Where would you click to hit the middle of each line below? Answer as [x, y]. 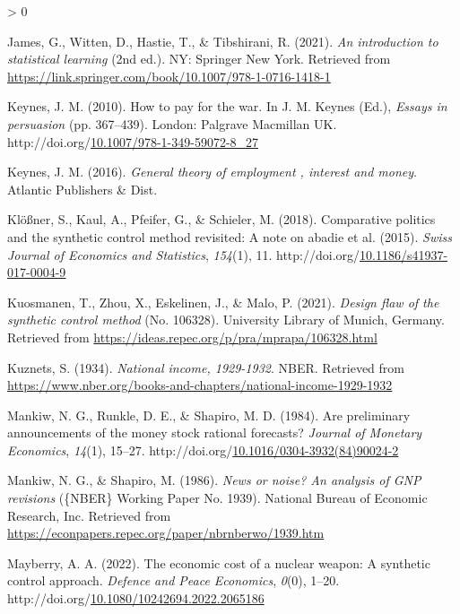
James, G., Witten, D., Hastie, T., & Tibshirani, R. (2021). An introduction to [223, 41]
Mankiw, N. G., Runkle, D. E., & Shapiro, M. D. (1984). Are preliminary [209, 415]
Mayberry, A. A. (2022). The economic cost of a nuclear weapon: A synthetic [219, 562]
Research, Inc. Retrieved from [89, 515]
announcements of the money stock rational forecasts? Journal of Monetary [215, 432]
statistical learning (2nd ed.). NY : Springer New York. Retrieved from [199, 59]
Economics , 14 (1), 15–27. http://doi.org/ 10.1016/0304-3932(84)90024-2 [203, 450]
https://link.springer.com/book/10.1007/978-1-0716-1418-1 [169, 76]
